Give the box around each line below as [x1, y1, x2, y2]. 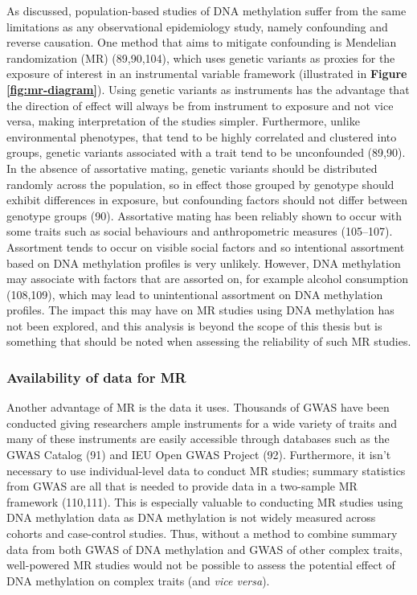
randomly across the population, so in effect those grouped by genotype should [6, 175, 395, 192]
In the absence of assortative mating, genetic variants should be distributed [6, 159, 378, 176]
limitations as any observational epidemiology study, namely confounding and [6, 18, 388, 35]
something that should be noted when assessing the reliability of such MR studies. [6, 333, 411, 350]
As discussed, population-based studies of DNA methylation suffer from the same [6, 2, 407, 18]
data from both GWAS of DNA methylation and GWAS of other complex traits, [6, 540, 403, 557]
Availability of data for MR [6, 367, 186, 387]
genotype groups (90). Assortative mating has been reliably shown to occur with [6, 207, 403, 224]
